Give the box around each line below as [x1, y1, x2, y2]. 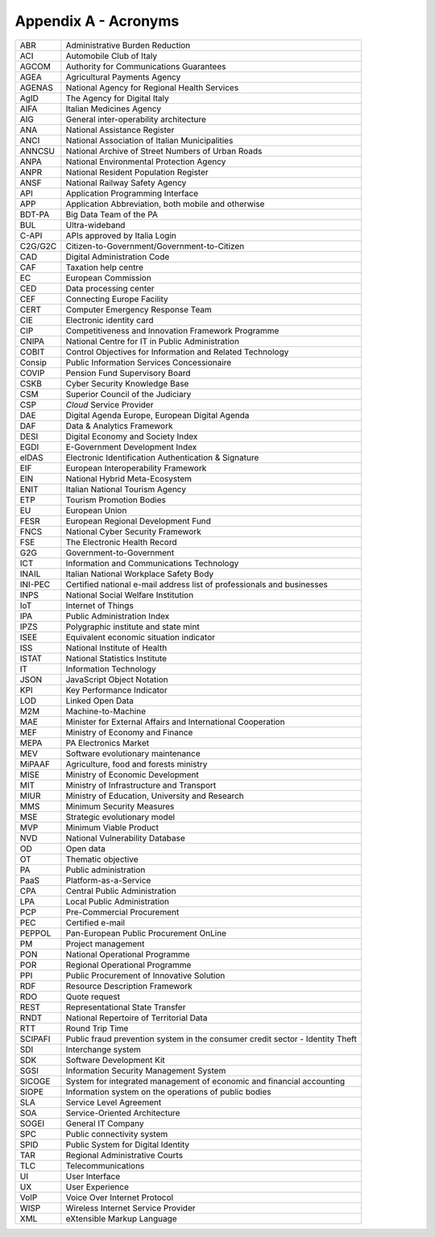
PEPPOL [19, 927, 52, 938]
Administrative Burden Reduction [65, 39, 191, 51]
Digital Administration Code [65, 250, 170, 262]
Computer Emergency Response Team [65, 304, 213, 315]
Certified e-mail [65, 916, 125, 928]
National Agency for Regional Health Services [65, 81, 239, 93]
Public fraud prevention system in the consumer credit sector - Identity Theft [65, 1033, 358, 1045]
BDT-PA [19, 209, 50, 220]
